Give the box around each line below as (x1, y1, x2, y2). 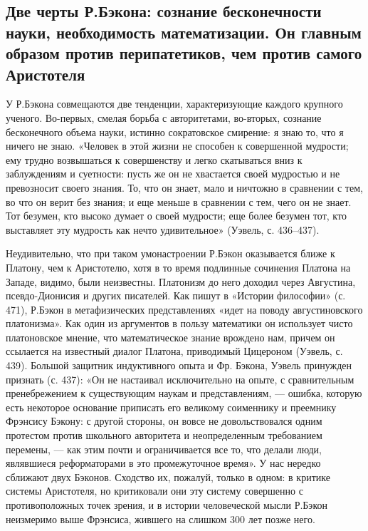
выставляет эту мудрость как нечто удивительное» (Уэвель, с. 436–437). (6, 222, 320, 237)
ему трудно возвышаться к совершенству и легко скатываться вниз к (6, 152, 303, 167)
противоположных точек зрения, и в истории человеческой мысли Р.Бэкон (6, 498, 327, 512)
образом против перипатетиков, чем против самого (6, 42, 362, 64)
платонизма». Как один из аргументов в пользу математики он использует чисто (6, 316, 353, 331)
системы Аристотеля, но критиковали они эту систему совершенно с (6, 483, 303, 498)
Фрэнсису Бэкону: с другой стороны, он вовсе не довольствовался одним (6, 413, 322, 428)
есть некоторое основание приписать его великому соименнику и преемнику (6, 399, 337, 414)
